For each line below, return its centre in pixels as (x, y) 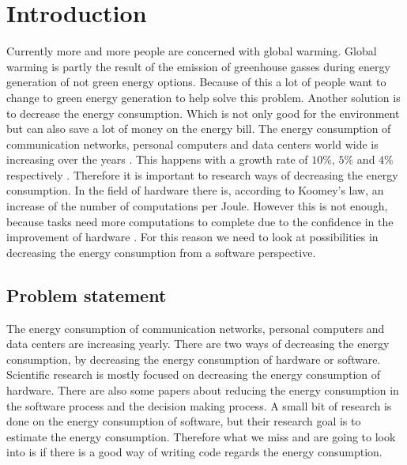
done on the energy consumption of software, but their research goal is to (184, 421)
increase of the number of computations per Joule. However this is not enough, (197, 206)
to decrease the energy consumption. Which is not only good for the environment (203, 113)
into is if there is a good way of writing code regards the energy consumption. (194, 452)
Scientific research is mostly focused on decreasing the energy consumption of (194, 374)
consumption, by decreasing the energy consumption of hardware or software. (194, 359)
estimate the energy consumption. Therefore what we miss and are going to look (201, 436)
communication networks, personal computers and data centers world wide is (192, 144)
